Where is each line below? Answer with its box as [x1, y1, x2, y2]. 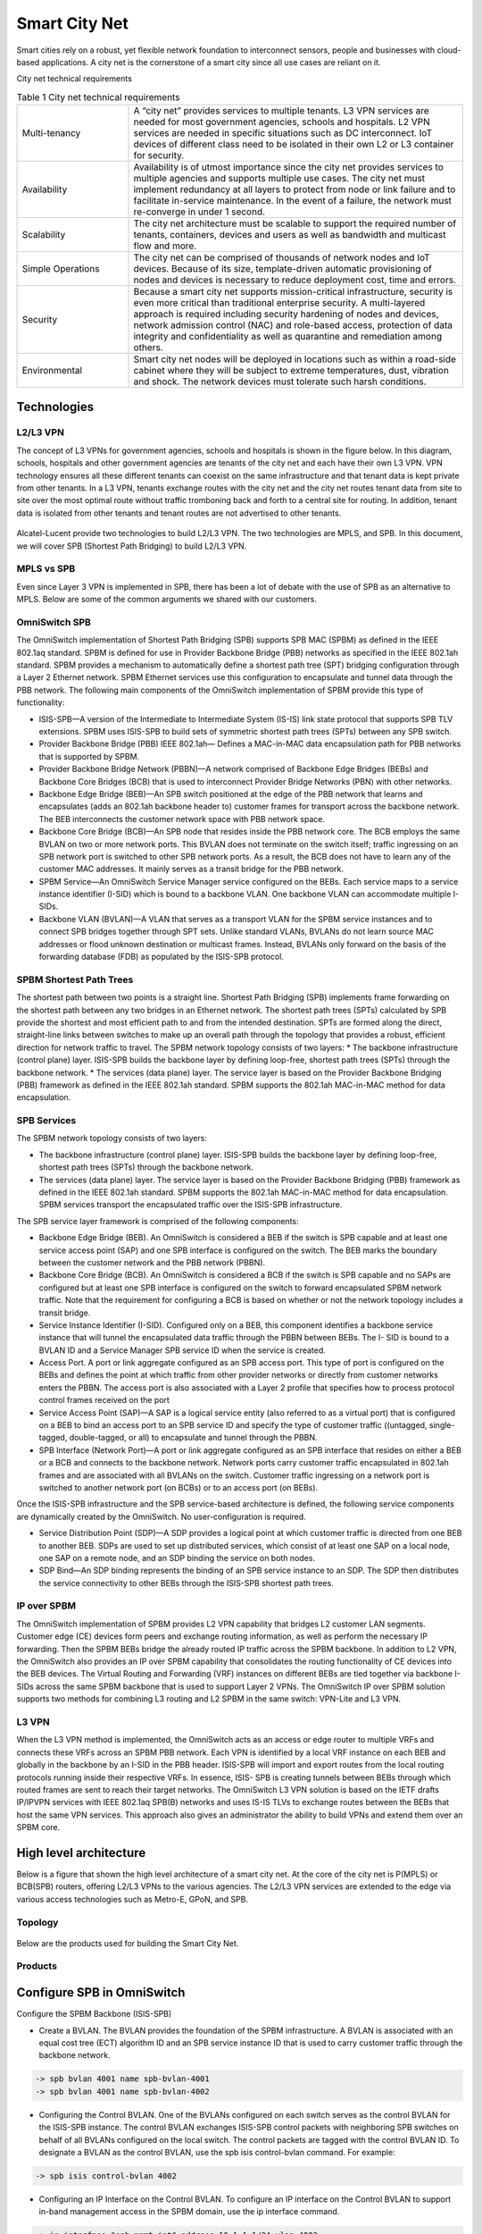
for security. [133, 149, 185, 162]
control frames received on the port [38, 1395, 170, 1406]
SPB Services [16, 1114, 77, 1127]
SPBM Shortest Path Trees [16, 973, 134, 986]
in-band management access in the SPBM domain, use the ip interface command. [38, 2206, 340, 2217]
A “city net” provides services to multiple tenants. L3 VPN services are [133, 105, 430, 117]
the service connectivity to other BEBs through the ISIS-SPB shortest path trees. [38, 1577, 334, 1588]
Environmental [21, 365, 83, 377]
